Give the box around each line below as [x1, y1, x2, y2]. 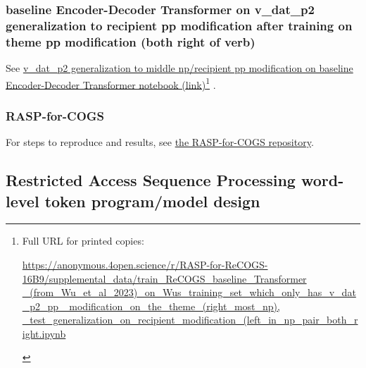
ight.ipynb [22, 326, 66, 341]
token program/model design [44, 190, 260, 211]
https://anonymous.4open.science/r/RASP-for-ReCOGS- [22, 257, 268, 271]
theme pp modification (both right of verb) [6, 32, 255, 50]
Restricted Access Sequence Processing [6, 169, 296, 191]
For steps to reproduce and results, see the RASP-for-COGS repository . [6, 135, 314, 149]
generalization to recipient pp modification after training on [6, 16, 353, 34]
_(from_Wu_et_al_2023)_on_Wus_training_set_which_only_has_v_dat [22, 285, 356, 300]
